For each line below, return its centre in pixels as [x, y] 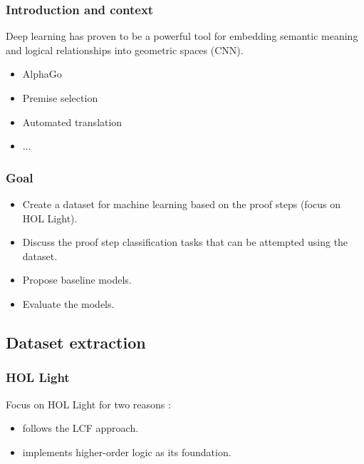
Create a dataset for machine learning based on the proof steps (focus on [181, 204]
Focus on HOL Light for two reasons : [88, 404]
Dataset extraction [76, 342]
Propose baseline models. [77, 280]
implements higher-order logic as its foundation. [127, 452]
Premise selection [60, 98]
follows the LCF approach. [80, 428]
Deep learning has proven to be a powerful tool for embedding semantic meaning [182, 36]
